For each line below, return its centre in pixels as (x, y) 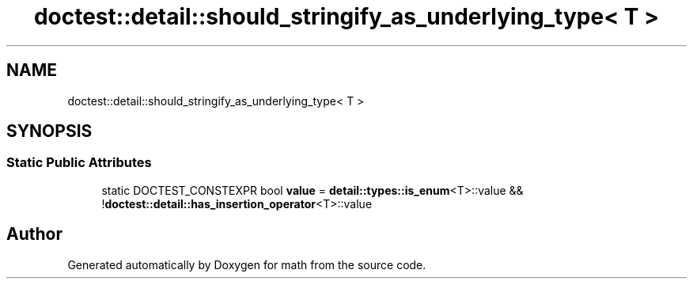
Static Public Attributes (79, 163)
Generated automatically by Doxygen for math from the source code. (247, 264)
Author (34, 234)
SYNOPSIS (49, 131)
